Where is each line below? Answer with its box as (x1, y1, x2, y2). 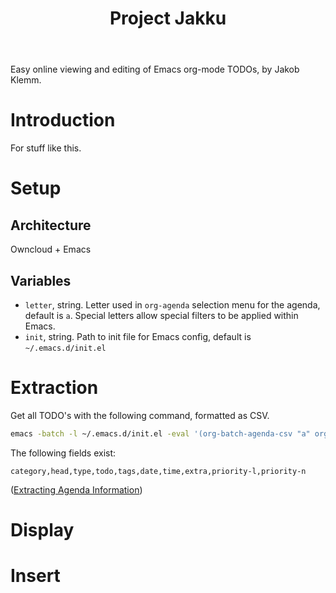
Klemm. (10, 74, 42, 86)
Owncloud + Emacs (10, 243, 92, 256)
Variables (10, 272, 72, 289)
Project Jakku (109, 7, 227, 30)
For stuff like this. (10, 142, 82, 154)
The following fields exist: (10, 447, 117, 459)
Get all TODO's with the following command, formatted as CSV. (10, 409, 270, 421)
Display (10, 518, 75, 541)
